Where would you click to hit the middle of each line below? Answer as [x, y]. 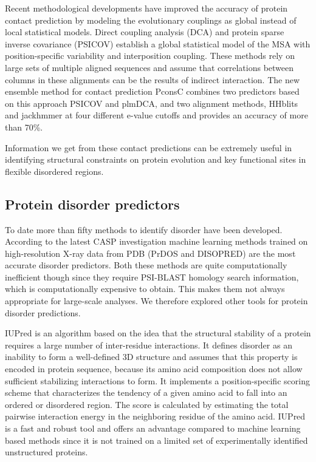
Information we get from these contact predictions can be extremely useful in [149, 147]
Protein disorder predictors [92, 204]
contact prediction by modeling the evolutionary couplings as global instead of [151, 20]
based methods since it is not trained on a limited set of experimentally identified [156, 440]
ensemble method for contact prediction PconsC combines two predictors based [152, 91]
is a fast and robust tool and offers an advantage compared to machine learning [153, 428]
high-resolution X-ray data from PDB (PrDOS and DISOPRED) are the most [150, 253]
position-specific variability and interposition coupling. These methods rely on [150, 56]
